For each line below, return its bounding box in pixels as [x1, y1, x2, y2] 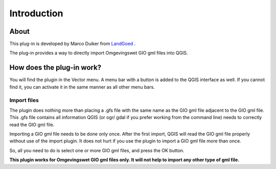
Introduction [9, 8, 63, 19]
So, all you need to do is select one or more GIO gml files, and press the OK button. [9, 147, 185, 153]
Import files [9, 96, 39, 104]
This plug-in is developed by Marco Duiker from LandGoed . [9, 41, 136, 47]
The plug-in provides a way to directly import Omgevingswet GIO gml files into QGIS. [9, 50, 189, 56]
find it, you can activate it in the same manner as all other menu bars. [9, 84, 155, 90]
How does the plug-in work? [9, 63, 102, 72]
